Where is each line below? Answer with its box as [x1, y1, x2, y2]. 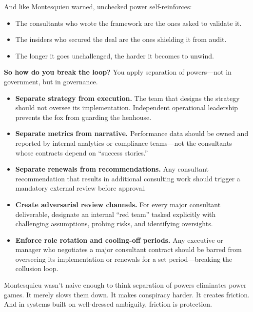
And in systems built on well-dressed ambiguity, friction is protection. [4, 299, 212, 309]
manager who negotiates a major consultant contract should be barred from [15, 244, 242, 254]
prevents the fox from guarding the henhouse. [15, 112, 152, 122]
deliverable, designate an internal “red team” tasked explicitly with [15, 209, 216, 219]
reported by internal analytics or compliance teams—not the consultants [15, 137, 232, 148]
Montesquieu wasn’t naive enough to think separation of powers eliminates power [4, 280, 247, 290]
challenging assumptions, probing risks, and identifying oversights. [15, 218, 213, 229]
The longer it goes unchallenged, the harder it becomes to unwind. [15, 50, 214, 60]
